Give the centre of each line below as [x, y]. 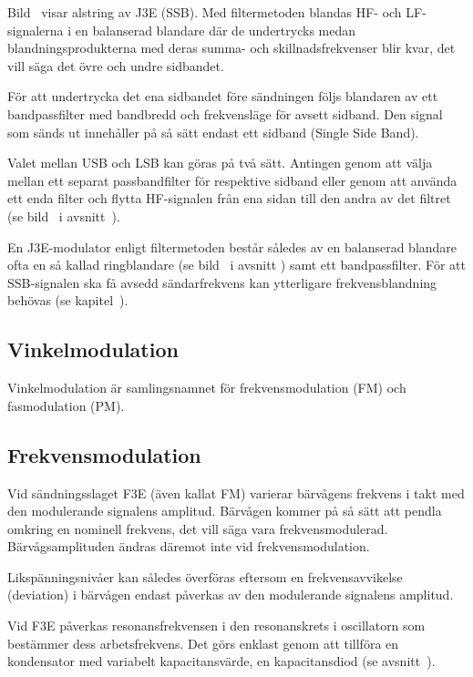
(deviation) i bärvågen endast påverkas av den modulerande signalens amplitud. [231, 595]
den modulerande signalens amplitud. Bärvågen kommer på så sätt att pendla [225, 511]
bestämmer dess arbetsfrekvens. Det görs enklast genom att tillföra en [203, 643]
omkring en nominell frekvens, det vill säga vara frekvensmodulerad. [198, 528]
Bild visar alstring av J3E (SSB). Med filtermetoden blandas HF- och [205, 12]
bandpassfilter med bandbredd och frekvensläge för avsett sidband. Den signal [225, 113]
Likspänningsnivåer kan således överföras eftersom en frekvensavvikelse [205, 576]
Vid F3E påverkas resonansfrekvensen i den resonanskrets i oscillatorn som [216, 626]
